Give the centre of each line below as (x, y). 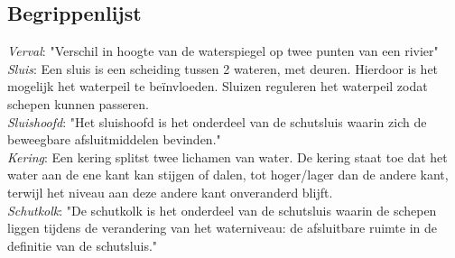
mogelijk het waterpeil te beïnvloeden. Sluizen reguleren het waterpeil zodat (218, 86)
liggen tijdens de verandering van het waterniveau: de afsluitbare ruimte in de (222, 228)
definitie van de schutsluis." (83, 245)
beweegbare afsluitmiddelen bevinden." (114, 139)
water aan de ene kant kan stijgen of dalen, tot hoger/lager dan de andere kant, (228, 175)
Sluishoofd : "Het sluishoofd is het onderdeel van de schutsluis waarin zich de (217, 121)
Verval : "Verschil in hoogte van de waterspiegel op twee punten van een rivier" (223, 51)
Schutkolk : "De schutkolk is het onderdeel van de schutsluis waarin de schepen (222, 210)
